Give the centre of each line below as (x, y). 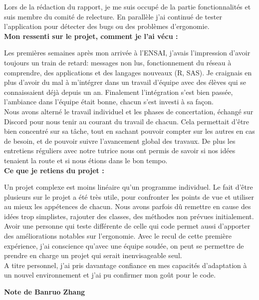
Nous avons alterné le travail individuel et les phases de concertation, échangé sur (129, 111)
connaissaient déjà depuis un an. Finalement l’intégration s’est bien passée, (119, 92)
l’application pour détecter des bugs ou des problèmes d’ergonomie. (107, 26)
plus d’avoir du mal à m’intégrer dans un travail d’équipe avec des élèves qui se (125, 82)
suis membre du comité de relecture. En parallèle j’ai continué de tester (113, 16)
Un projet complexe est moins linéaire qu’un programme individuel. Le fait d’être (129, 187)
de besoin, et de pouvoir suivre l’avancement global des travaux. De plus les (120, 141)
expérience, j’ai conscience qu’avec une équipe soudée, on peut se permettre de (124, 245)
